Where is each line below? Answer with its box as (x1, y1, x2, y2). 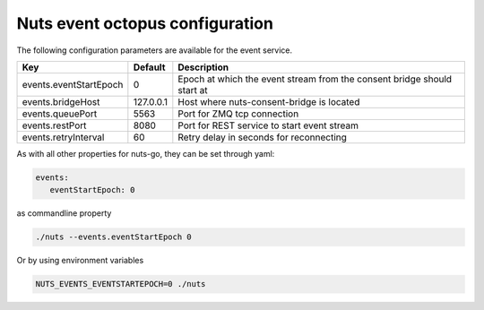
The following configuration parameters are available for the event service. (16, 45, 293, 56)
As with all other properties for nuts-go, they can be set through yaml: (16, 148, 275, 159)
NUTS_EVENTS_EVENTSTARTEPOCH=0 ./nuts (35, 279, 206, 289)
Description (177, 61, 229, 73)
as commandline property (16, 208, 112, 219)
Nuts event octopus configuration (16, 13, 273, 33)
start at (177, 83, 208, 96)
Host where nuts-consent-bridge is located (177, 95, 360, 108)
